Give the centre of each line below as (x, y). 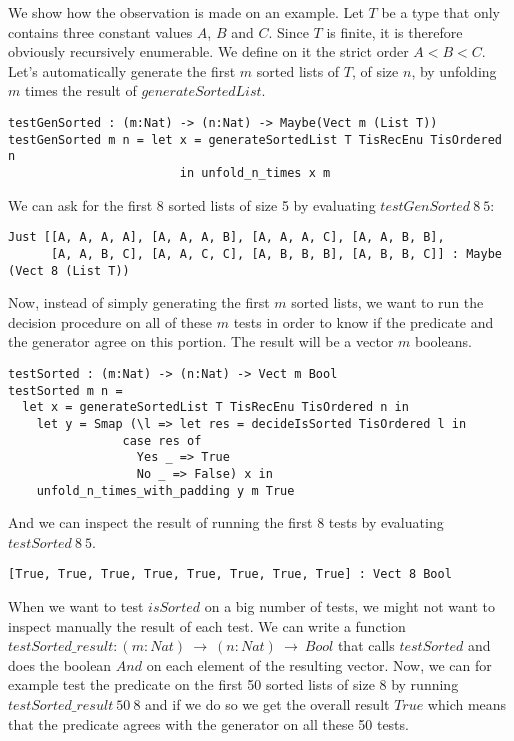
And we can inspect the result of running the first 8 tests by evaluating (226, 522)
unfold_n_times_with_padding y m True (165, 490)
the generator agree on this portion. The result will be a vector (201, 341)
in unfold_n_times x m (255, 172)
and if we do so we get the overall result (267, 704)
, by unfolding (454, 70)
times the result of (80, 90)
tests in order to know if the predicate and (363, 321)
